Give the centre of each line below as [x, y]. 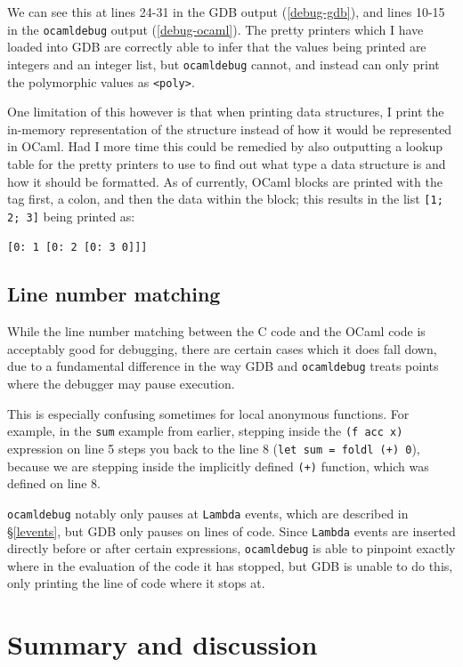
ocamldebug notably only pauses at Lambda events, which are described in [208, 513]
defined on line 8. [54, 483]
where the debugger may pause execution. [121, 384]
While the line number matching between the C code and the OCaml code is [216, 331]
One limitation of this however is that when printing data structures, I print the [226, 112]
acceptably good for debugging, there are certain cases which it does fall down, [222, 348]
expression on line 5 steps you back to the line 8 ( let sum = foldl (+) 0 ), [214, 448]
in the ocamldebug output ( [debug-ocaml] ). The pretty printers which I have [215, 29]
